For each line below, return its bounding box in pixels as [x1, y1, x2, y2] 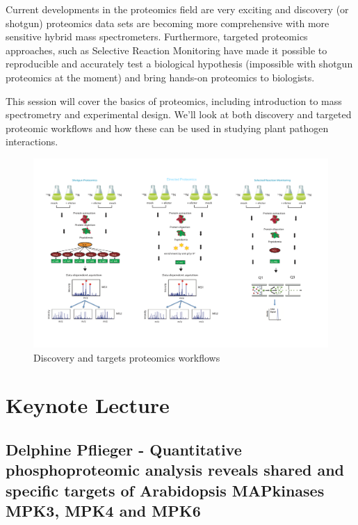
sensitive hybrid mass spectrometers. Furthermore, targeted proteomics [6, 29, 308, 44]
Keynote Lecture [6, 391, 170, 419]
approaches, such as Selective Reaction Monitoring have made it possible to [6, 42, 327, 57]
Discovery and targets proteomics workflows [33, 350, 220, 364]
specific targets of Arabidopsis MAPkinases [6, 479, 325, 501]
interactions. [6, 134, 58, 149]
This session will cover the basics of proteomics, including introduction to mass [6, 93, 342, 108]
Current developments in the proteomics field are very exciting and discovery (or [6, 2, 349, 16]
